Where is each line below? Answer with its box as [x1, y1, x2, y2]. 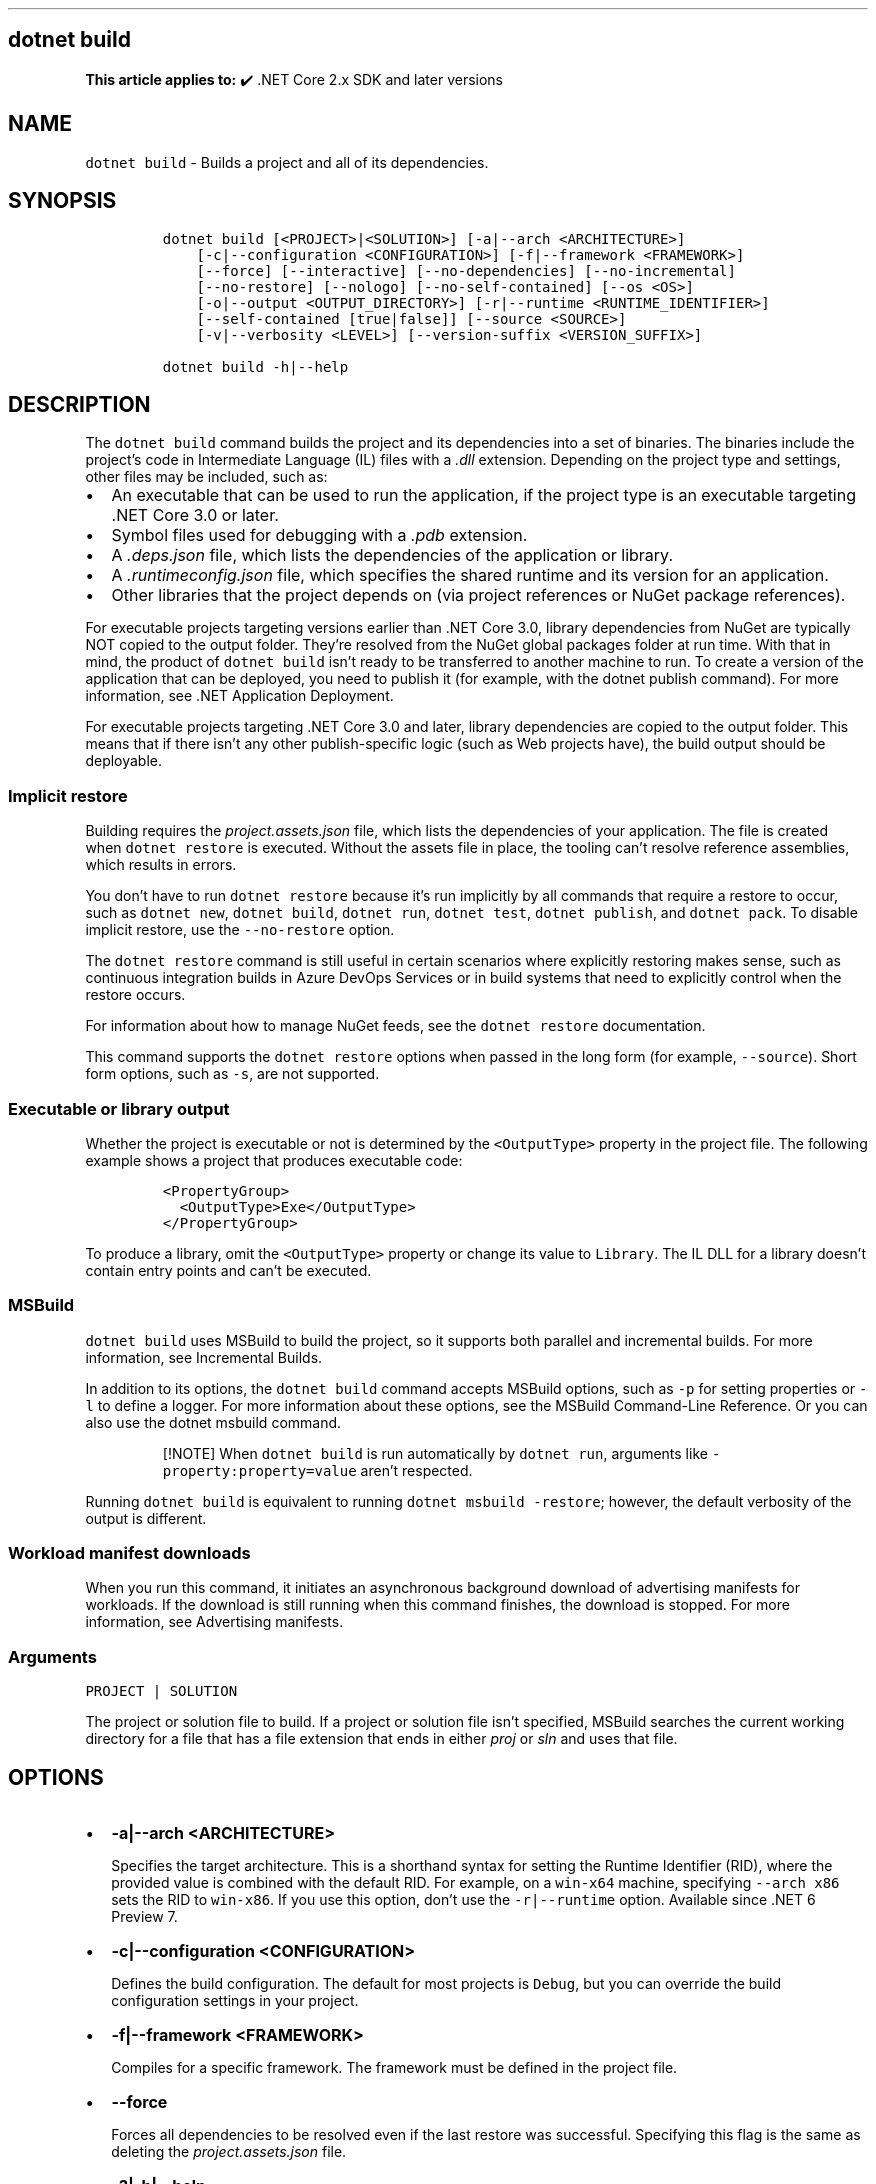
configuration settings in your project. [111, 1991, 359, 2009]
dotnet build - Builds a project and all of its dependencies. [85, 153, 489, 171]
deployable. [85, 752, 163, 770]
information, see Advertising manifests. [85, 1613, 344, 1631]
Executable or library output [8, 1098, 230, 1119]
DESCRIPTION [8, 391, 151, 417]
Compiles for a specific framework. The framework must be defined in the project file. [111, 2058, 678, 2076]
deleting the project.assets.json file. [111, 2142, 347, 2160]
